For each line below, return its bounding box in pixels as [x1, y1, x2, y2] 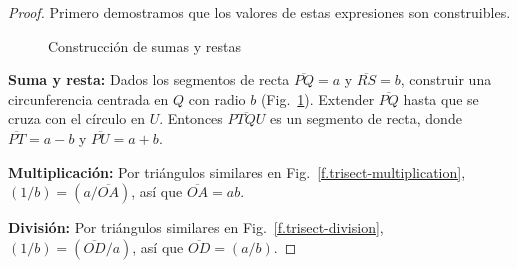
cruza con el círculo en [8, 108, 145, 129]
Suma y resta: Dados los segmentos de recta [8, 69, 290, 90]
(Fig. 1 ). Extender [260, 88, 375, 109]
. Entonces [159, 108, 223, 129]
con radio [188, 88, 246, 109]
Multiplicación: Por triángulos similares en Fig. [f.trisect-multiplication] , [8, 161, 466, 182]
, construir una [400, 69, 492, 90]
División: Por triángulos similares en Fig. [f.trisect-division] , [8, 217, 384, 238]
